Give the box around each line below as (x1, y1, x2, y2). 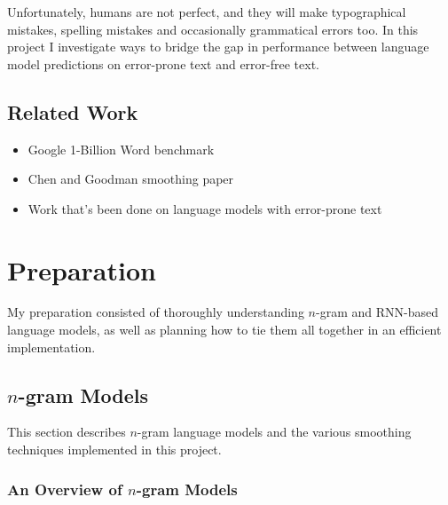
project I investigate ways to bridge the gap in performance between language (7, 37, 429, 56)
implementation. (7, 337, 96, 356)
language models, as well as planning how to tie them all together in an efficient (7, 320, 442, 339)
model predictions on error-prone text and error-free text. (7, 54, 320, 73)
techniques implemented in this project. (7, 440, 222, 459)
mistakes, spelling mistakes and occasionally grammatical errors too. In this (7, 20, 419, 38)
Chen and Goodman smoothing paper (28, 170, 234, 188)
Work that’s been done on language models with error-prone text (28, 199, 382, 217)
